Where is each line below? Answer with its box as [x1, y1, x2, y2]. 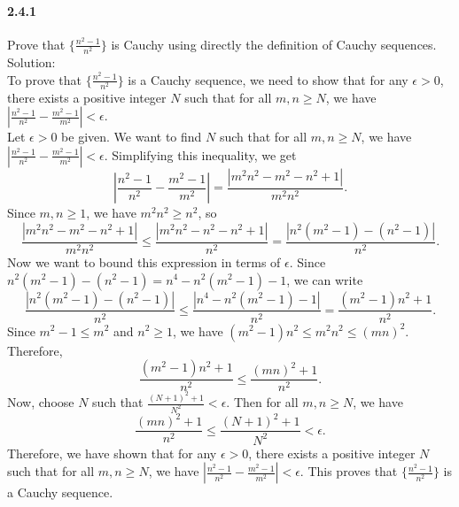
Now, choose [7, 393, 74, 411]
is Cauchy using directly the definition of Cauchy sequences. [111, 35, 437, 53]
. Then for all [226, 393, 299, 411]
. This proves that [300, 462, 398, 480]
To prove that [7, 70, 82, 88]
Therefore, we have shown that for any [7, 443, 217, 462]
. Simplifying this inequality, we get [104, 145, 297, 164]
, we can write [286, 270, 363, 288]
